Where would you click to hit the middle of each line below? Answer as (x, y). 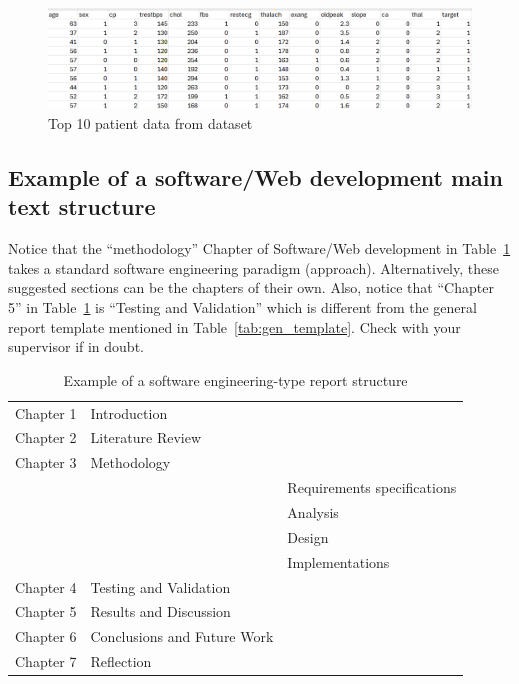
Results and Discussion (160, 611)
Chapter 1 (46, 412)
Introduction (129, 412)
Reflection (121, 661)
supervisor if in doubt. (76, 346)
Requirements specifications (372, 487)
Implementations (338, 561)
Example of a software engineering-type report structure (235, 379)
